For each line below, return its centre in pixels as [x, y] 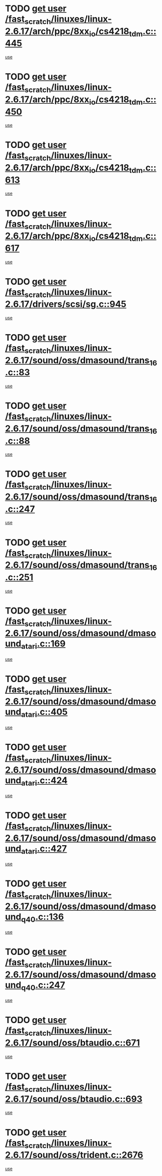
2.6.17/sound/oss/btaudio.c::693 [74, 1099]
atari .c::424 [44, 781]
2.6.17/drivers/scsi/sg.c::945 [66, 304]
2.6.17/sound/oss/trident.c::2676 [74, 1155]
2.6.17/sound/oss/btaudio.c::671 [73, 1043]
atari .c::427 [44, 849]
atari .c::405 [44, 713]
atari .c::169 [44, 645]
